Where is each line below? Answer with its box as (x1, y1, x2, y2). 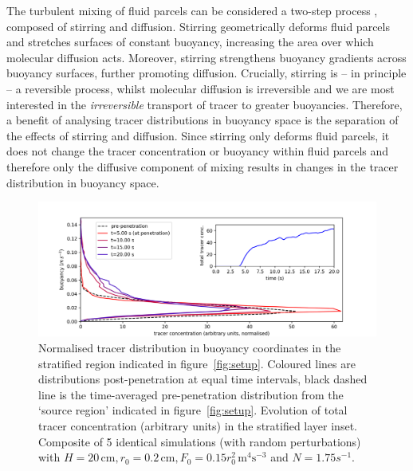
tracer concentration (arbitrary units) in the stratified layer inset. (38, 418, 357, 434)
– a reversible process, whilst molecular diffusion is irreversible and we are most (6, 80, 395, 96)
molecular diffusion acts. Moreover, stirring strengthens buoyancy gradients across (6, 49, 407, 65)
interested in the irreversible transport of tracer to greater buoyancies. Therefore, (6, 96, 403, 112)
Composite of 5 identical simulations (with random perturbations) (38, 433, 361, 449)
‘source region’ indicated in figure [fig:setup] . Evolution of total (38, 402, 348, 418)
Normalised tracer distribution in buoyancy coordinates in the (38, 340, 341, 356)
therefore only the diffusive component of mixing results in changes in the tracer (6, 158, 399, 175)
